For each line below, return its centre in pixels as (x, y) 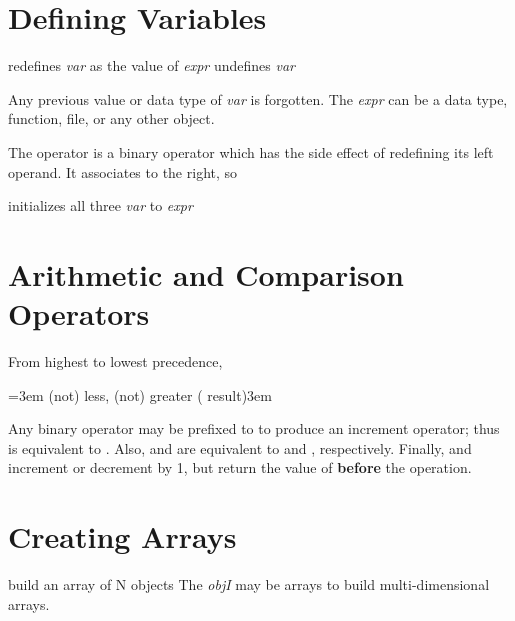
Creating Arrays (122, 536)
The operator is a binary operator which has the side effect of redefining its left (251, 151)
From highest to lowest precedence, (115, 361)
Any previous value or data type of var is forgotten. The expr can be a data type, (258, 98)
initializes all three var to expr (100, 205)
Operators (79, 313)
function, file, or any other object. (111, 118)
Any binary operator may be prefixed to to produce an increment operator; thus (254, 428)
